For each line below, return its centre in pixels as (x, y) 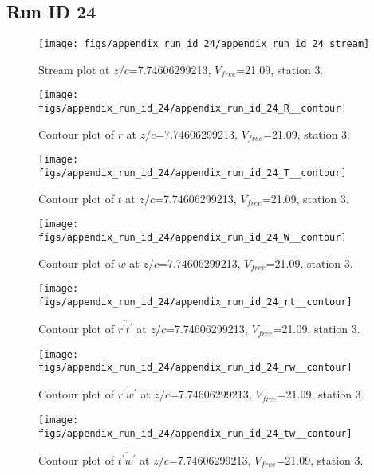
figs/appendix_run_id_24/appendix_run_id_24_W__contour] (193, 237)
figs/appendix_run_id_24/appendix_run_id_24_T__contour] (193, 173)
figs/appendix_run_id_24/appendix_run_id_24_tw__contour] (195, 433)
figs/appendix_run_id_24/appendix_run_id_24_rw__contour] (195, 368)
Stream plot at (74, 69)
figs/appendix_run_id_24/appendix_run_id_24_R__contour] (193, 109)
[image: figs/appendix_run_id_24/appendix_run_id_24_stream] (204, 44)
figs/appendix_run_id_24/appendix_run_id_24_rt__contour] (195, 302)
